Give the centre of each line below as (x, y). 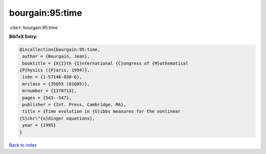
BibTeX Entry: (23, 36)
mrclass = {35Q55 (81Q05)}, (56, 84)
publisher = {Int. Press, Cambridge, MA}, (74, 105)
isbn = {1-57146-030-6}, (52, 77)
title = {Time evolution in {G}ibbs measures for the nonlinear (101, 111)
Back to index (23, 145)
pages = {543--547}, (47, 98)
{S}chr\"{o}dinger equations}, (57, 118)
